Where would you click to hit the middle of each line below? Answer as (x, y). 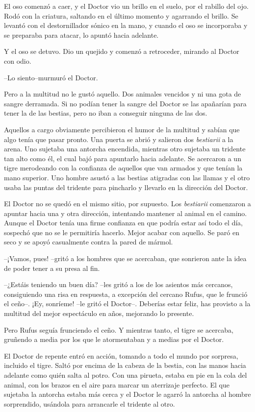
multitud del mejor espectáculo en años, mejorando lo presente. (99, 313)
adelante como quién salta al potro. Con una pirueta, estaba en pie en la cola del (126, 375)
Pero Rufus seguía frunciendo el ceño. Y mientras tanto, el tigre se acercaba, (119, 329)
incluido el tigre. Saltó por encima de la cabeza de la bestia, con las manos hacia (125, 365)
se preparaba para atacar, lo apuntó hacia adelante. (81, 35)
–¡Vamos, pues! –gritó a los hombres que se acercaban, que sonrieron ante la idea (125, 258)
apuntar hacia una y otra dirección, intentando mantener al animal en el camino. (126, 213)
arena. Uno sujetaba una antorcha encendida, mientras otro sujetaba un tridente (125, 149)
